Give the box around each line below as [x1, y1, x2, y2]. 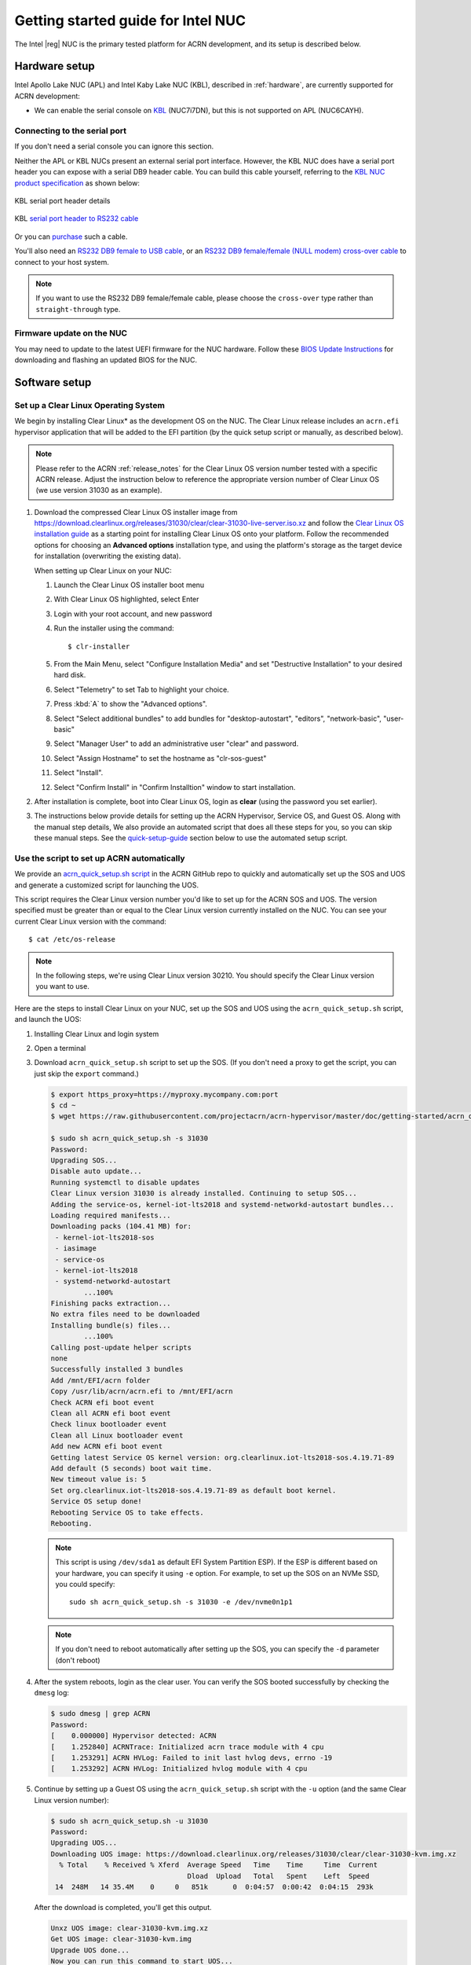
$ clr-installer [68, 641, 130, 651]
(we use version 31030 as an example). [35, 486, 162, 495]
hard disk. [53, 670, 86, 680]
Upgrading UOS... [50, 1838, 118, 1847]
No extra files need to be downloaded [50, 1309, 200, 1319]
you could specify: [55, 1580, 115, 1589]
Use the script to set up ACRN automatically [14, 853, 185, 864]
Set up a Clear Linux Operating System [14, 399, 165, 410]
